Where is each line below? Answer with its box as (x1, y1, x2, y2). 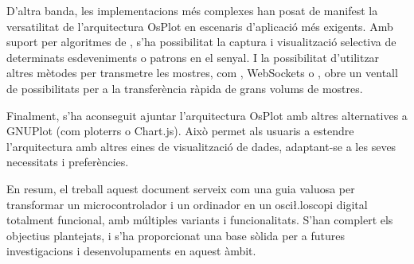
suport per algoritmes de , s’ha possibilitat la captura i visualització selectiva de (6, 33, 396, 50)
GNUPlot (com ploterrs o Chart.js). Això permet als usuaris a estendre (6, 122, 354, 139)
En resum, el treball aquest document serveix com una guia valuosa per (6, 180, 355, 196)
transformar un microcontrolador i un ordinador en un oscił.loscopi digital (6, 196, 368, 212)
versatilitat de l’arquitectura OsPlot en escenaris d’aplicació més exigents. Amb (6, 17, 393, 34)
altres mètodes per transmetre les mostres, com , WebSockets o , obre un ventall (6, 64, 398, 81)
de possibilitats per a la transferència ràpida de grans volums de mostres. (6, 80, 363, 96)
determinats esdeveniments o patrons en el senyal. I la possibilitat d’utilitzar (6, 49, 380, 65)
